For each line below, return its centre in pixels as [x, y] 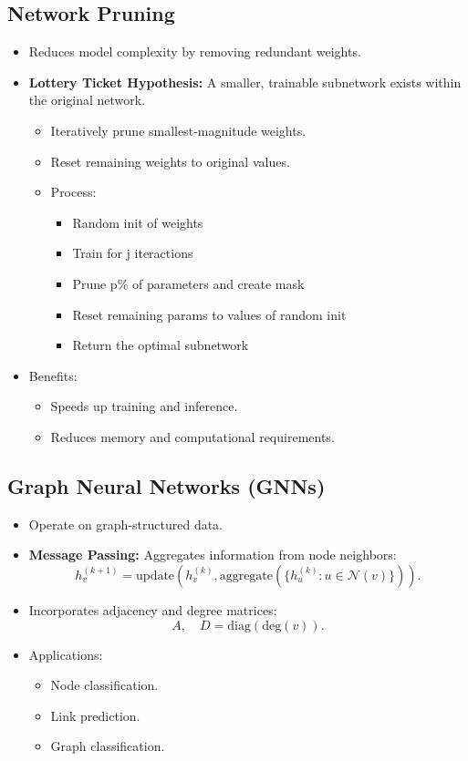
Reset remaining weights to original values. [170, 161]
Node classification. [104, 685]
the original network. [87, 100]
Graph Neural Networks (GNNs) [166, 485]
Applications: [66, 654]
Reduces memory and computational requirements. [192, 436]
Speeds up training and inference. [144, 406]
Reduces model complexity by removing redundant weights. [195, 51]
